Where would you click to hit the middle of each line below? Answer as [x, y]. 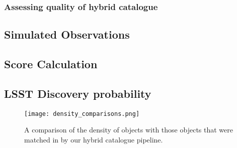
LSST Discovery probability [78, 93]
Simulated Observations [67, 34]
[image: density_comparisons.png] [82, 114]
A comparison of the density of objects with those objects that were [129, 130]
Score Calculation [51, 64]
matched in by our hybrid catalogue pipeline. [94, 139]
